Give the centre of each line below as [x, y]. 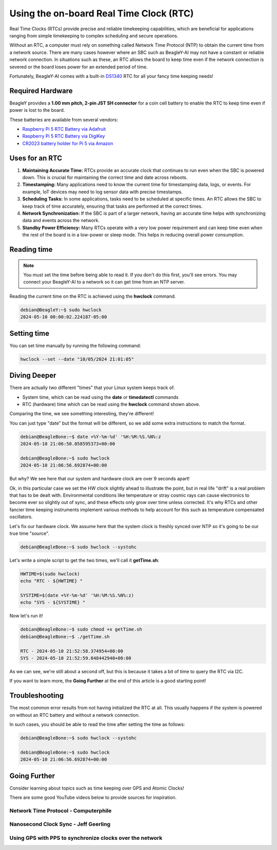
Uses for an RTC [36, 158]
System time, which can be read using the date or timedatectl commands [101, 397]
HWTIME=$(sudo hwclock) [50, 574]
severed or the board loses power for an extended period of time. [79, 67]
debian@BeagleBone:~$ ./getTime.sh [65, 636]
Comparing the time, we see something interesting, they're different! [82, 414]
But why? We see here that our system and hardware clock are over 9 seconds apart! [100, 479]
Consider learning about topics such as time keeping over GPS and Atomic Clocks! [97, 788]
